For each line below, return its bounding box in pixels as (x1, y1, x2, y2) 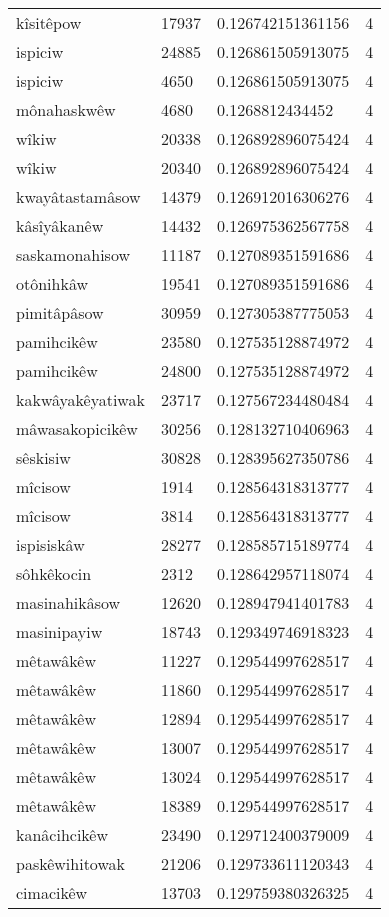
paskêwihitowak (16, 852, 125, 875)
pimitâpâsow (16, 301, 104, 324)
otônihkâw (16, 272, 89, 295)
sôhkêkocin (16, 562, 92, 585)
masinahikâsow (16, 591, 121, 614)
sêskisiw (16, 446, 71, 469)
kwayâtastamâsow (16, 185, 141, 208)
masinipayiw (16, 620, 103, 643)
